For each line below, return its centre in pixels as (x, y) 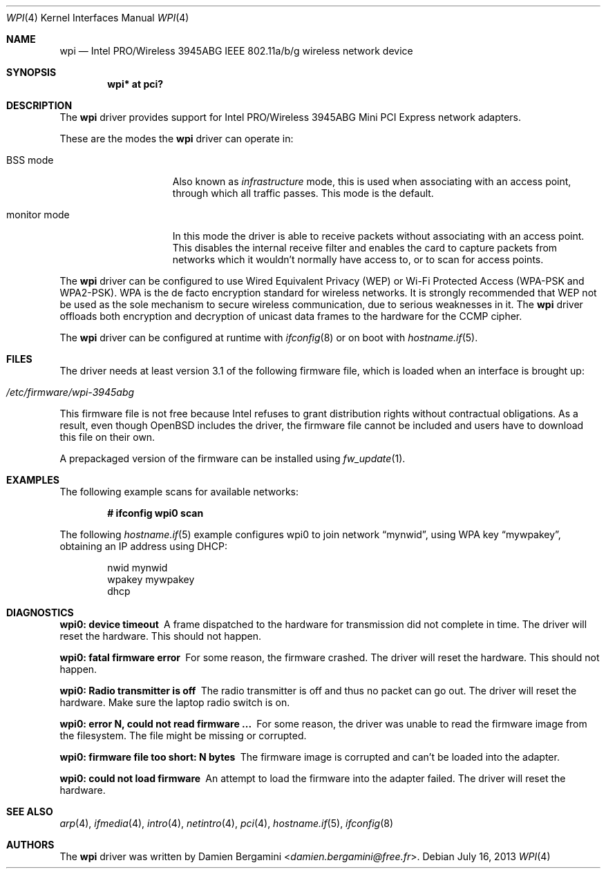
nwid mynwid (138, 568)
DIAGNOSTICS (40, 612)
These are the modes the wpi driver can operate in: (177, 139)
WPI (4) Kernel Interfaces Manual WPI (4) (98, 18)
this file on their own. (107, 437)
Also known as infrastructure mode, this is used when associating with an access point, (372, 181)
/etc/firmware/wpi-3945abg (70, 392)
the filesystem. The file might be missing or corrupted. (183, 735)
